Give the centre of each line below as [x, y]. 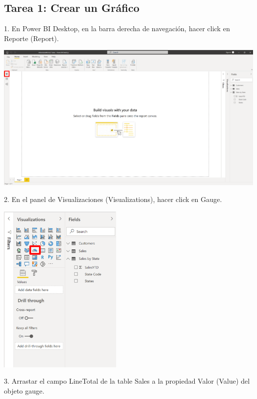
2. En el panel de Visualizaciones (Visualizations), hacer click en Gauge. [113, 199]
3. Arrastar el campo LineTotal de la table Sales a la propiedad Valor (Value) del [127, 381]
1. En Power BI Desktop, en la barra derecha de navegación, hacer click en [117, 28]
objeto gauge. [24, 390]
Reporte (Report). [31, 38]
